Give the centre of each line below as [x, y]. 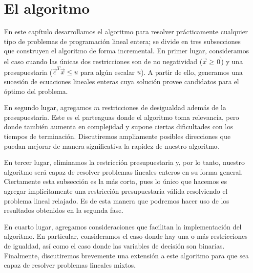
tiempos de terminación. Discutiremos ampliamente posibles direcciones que [117, 136]
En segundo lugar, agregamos [48, 107]
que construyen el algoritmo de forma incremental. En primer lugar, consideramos [126, 51]
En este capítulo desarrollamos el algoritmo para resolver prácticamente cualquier [126, 32]
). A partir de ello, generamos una [192, 72]
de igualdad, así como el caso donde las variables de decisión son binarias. [114, 245]
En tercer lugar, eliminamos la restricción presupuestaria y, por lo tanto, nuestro [124, 162]
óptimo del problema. [36, 91]
